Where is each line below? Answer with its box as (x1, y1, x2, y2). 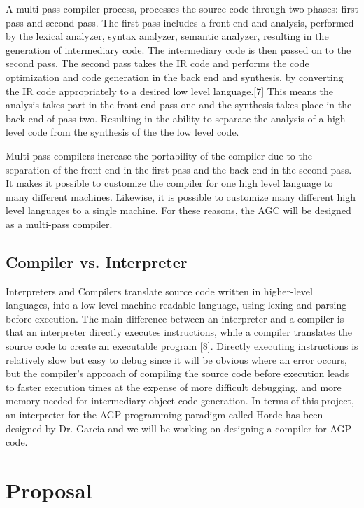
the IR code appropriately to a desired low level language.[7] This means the (6, 83, 333, 98)
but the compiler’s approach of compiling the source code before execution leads (6, 366, 349, 381)
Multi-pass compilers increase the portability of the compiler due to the (6, 148, 312, 162)
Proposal (6, 476, 92, 505)
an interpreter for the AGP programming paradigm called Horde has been (6, 407, 323, 422)
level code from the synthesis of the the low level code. (6, 125, 239, 139)
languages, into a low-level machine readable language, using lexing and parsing (6, 297, 347, 312)
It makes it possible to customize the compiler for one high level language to (6, 176, 333, 190)
